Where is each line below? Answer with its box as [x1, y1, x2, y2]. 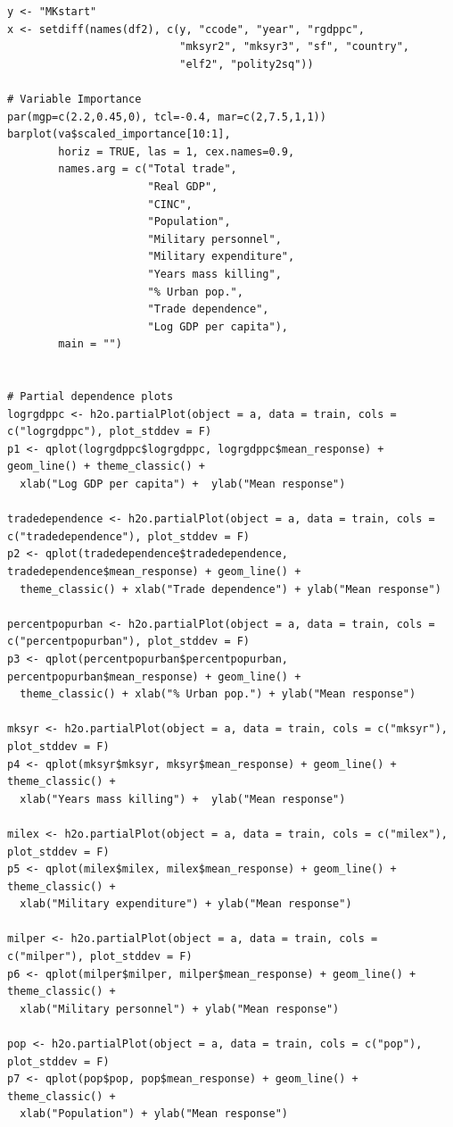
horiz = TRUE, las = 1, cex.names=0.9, [58, 145, 295, 158]
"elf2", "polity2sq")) [179, 57, 314, 71]
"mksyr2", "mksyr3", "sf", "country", [179, 40, 410, 54]
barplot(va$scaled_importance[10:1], [7, 128, 231, 141]
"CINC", [147, 197, 193, 211]
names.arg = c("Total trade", [58, 163, 237, 176]
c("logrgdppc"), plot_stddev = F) [7, 425, 212, 438]
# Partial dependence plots [7, 390, 174, 404]
